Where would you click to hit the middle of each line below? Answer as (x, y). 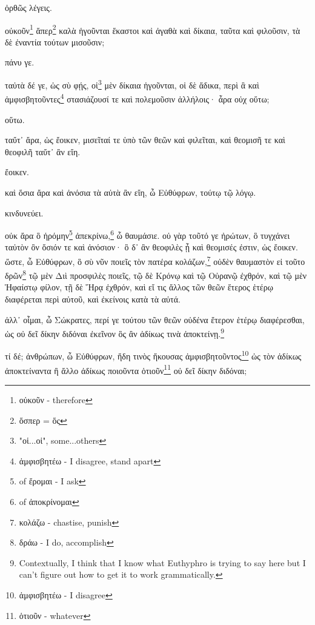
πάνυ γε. (20, 62)
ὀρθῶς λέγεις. (28, 7)
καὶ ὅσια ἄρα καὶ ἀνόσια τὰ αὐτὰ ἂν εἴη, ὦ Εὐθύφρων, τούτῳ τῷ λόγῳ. (131, 192)
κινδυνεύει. (24, 212)
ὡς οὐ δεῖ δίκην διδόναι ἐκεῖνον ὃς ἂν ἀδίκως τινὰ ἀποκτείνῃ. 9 (115, 333)
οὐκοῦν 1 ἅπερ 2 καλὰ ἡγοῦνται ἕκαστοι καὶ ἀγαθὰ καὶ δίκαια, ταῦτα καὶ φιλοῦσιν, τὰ (153, 29)
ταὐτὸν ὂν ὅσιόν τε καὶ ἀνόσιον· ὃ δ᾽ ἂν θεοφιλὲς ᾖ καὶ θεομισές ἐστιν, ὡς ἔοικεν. (151, 247)
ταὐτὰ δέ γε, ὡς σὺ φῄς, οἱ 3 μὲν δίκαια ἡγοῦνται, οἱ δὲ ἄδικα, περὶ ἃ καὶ (132, 84)
